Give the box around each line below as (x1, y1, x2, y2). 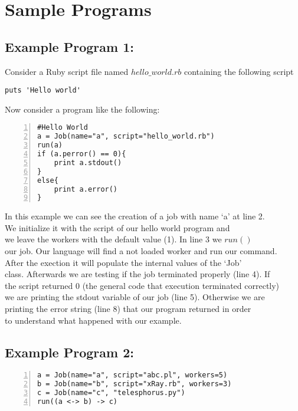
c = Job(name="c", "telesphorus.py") (37, 389, 185, 397)
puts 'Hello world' (5, 86, 81, 95)
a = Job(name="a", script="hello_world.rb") (37, 132, 215, 141)
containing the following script (184, 65, 294, 77)
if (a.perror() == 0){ (37, 150, 126, 159)
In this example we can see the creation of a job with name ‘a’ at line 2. (5, 210, 265, 222)
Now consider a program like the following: (5, 103, 160, 115)
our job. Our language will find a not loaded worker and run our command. (5, 245, 277, 257)
